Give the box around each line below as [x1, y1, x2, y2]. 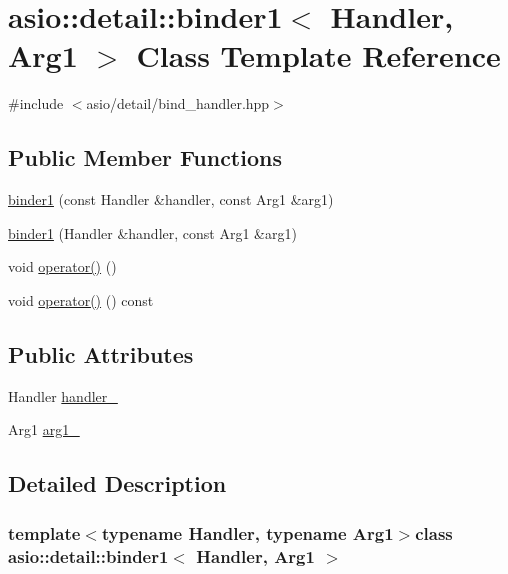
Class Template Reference [136, 35, 501, 76]
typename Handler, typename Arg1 [101, 520, 394, 545]
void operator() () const [8, 289, 154, 310]
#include [8, 93, 64, 114]
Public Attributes [8, 338, 194, 369]
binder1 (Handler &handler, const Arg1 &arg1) [8, 222, 297, 243]
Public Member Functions [8, 142, 282, 173]
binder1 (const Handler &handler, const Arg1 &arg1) [8, 189, 334, 210]
